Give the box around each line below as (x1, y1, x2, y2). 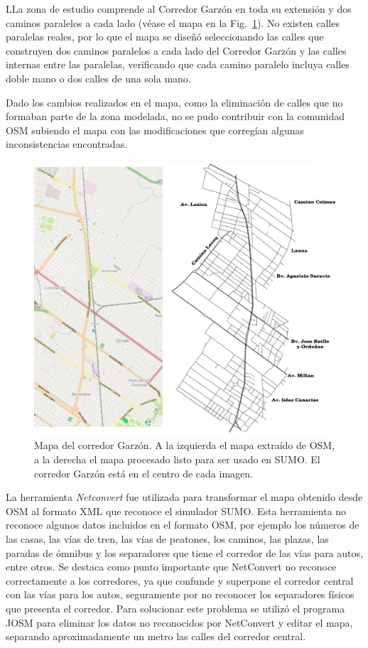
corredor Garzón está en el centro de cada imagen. (34, 465, 253, 480)
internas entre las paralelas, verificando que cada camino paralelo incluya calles (6, 57, 350, 72)
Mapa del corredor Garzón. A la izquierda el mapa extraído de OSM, (34, 438, 335, 453)
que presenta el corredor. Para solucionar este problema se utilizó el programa (6, 600, 345, 615)
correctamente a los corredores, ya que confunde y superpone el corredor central (6, 573, 354, 588)
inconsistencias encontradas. (6, 136, 128, 151)
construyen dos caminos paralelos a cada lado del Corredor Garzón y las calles (6, 43, 347, 58)
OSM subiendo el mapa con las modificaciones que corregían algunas (6, 122, 304, 137)
